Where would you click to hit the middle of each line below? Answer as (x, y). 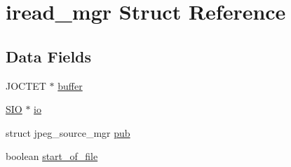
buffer (70, 85)
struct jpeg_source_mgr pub (68, 132)
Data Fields (49, 56)
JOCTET (26, 85)
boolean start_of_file (52, 156)
